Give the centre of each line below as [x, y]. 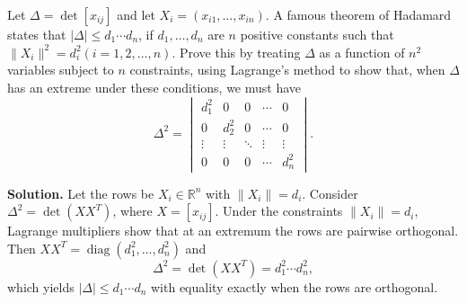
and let [136, 14]
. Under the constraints [279, 211]
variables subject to [61, 70]
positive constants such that [317, 34]
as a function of [362, 52]
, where [132, 211]
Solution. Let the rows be [81, 193]
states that [37, 34]
